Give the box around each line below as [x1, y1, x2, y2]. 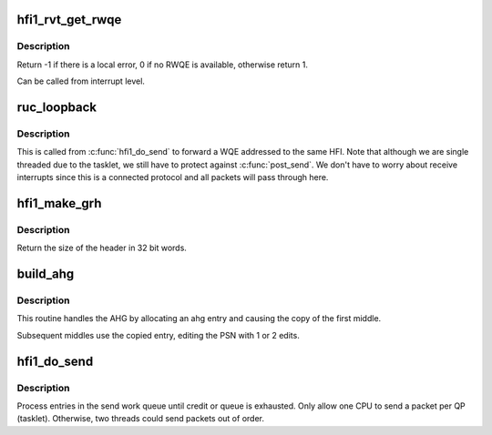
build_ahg [16, 267, 75, 282]
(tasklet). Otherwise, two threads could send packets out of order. [16, 413, 264, 424]
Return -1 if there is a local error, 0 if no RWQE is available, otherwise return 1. [16, 59, 309, 70]
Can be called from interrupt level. [16, 76, 146, 86]
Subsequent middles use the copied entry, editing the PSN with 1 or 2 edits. [16, 329, 300, 340]
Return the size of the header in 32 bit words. [16, 242, 187, 254]
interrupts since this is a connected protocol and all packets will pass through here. [16, 172, 329, 183]
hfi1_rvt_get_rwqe [16, 12, 122, 27]
